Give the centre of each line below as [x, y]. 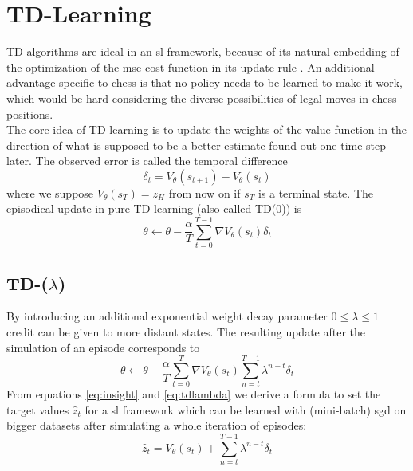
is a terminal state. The [316, 192]
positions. [30, 114]
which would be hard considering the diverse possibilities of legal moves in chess [202, 98]
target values [38, 409]
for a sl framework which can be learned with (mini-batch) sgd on [246, 409]
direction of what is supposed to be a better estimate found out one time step [197, 145]
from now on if [205, 192]
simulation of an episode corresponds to [103, 347]
